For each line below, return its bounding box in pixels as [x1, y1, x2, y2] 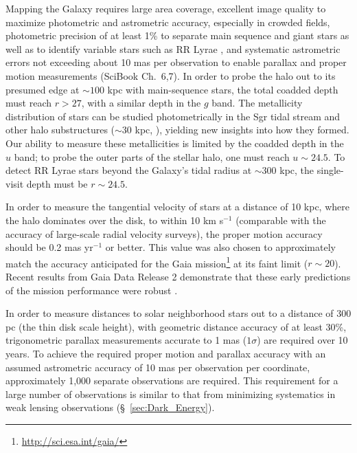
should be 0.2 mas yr [5, 240, 93, 254]
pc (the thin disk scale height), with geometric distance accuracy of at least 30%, [5, 319, 347, 333]
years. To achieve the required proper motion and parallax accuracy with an [5, 346, 326, 360]
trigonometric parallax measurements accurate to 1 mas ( [5, 333, 247, 347]
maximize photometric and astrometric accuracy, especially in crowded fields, [5, 14, 330, 29]
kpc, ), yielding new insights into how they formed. [135, 122, 349, 137]
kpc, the [279, 163, 314, 177]
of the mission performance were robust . [5, 283, 178, 297]
